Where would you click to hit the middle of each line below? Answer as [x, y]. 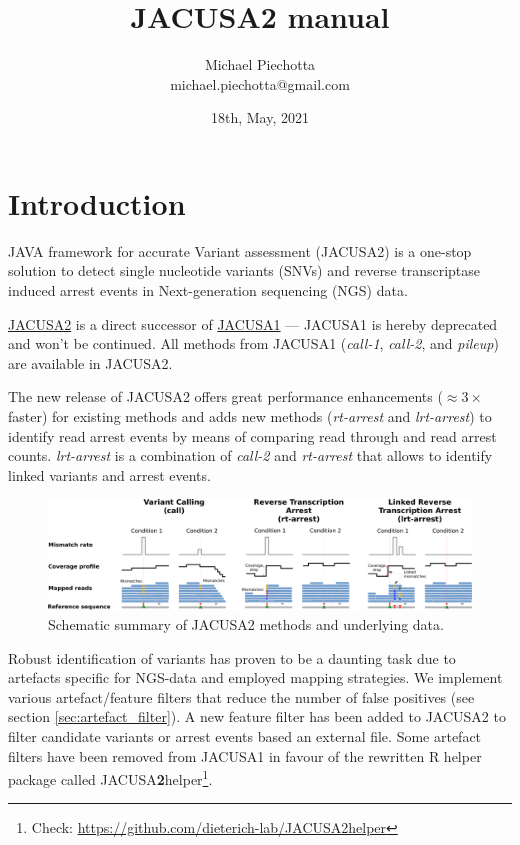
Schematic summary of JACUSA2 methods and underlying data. [246, 623]
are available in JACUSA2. [90, 362]
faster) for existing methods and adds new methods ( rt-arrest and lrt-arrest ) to [250, 416]
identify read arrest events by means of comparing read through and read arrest [252, 435]
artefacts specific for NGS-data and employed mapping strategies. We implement [255, 677]
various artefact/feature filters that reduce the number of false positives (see [241, 696]
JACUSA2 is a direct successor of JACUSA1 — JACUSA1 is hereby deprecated [253, 323]
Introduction [97, 202]
